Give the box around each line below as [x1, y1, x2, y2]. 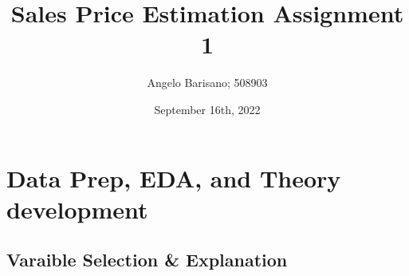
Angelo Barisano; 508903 [147, 74, 268, 91]
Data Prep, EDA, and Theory [6, 161, 341, 194]
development [6, 192, 148, 225]
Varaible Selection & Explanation [6, 247, 288, 272]
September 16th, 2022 [154, 101, 261, 117]
